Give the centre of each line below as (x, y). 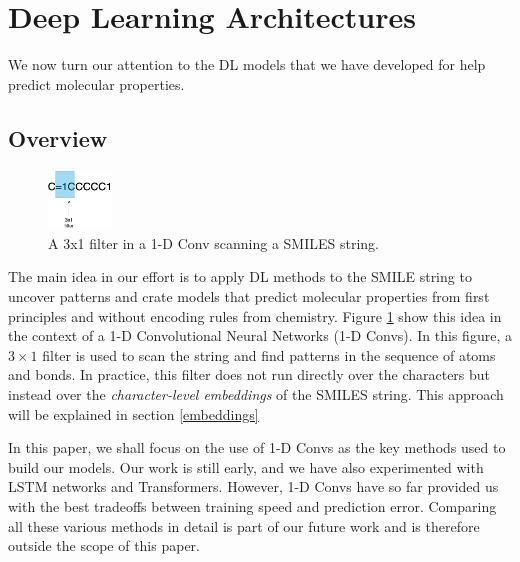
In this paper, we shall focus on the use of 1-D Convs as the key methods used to (257, 447)
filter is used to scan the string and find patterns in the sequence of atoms (269, 354)
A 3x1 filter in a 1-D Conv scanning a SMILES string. (214, 242)
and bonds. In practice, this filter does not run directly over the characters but (249, 374)
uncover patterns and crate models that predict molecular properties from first (249, 296)
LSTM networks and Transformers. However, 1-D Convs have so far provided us (253, 486)
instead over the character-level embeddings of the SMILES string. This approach (256, 393)
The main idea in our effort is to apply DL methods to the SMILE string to (240, 276)
